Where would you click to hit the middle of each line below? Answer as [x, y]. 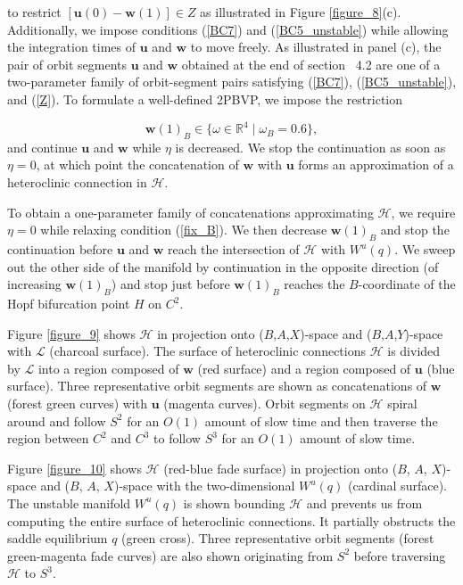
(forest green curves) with [77, 403]
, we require [423, 212]
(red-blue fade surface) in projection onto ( [281, 468]
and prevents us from [364, 503]
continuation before [60, 249]
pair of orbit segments [67, 64]
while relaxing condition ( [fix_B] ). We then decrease [184, 230]
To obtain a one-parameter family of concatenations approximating [190, 212]
